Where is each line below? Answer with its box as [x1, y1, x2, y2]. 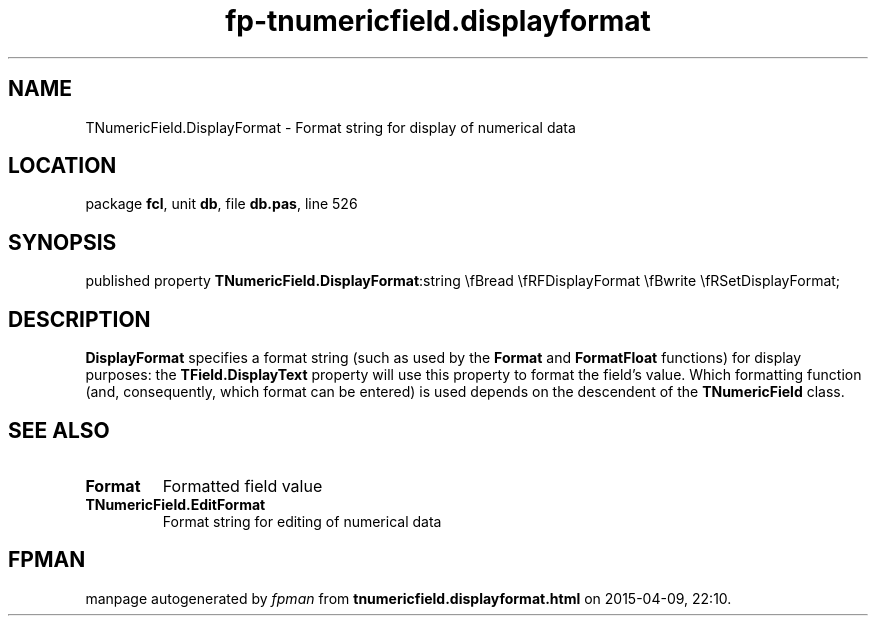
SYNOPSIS [8, 229, 117, 255]
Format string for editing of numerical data [162, 512, 442, 530]
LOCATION [8, 153, 117, 179]
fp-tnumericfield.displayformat [225, 4, 651, 38]
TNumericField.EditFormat [85, 495, 266, 513]
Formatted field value [162, 475, 323, 496]
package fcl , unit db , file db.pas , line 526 [85, 195, 358, 213]
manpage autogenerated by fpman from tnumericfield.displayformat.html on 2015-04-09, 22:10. [85, 589, 732, 607]
